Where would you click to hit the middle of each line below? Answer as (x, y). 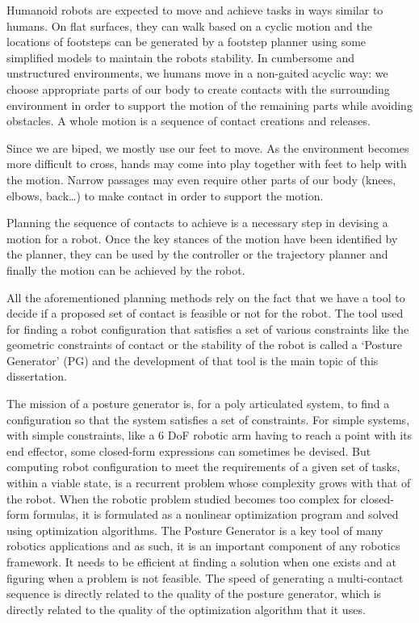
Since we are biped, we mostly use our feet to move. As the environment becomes (208, 147)
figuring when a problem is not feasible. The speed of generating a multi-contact (205, 577)
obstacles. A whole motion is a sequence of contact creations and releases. (189, 121)
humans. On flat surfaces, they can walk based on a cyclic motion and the (189, 25)
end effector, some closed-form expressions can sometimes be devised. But (189, 450)
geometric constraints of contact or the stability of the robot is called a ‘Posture (204, 345)
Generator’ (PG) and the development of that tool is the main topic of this (193, 360)
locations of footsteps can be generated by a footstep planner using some (186, 42)
